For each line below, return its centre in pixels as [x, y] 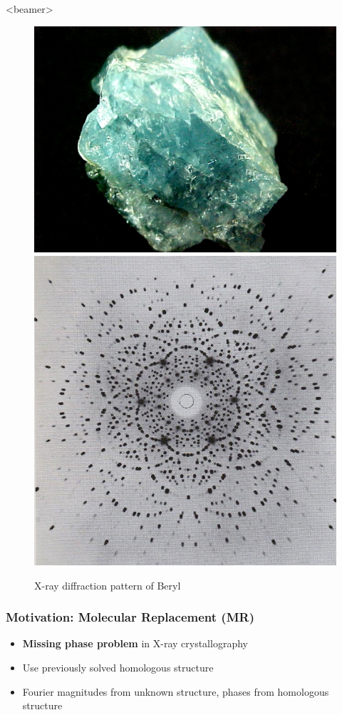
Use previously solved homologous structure [118, 667]
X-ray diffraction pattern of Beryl [108, 585]
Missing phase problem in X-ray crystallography [135, 643]
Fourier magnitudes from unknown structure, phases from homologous [176, 691]
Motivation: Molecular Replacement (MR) [130, 617]
